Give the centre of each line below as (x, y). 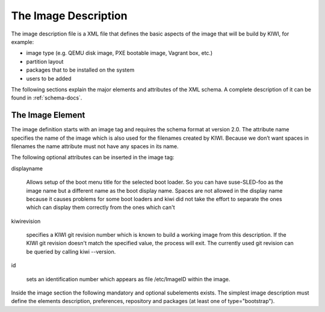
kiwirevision (26, 221)
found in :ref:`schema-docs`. (47, 98)
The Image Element (48, 115)
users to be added (49, 78)
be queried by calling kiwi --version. (71, 251)
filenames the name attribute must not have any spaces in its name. (95, 146)
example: (23, 42)
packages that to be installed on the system (80, 70)
